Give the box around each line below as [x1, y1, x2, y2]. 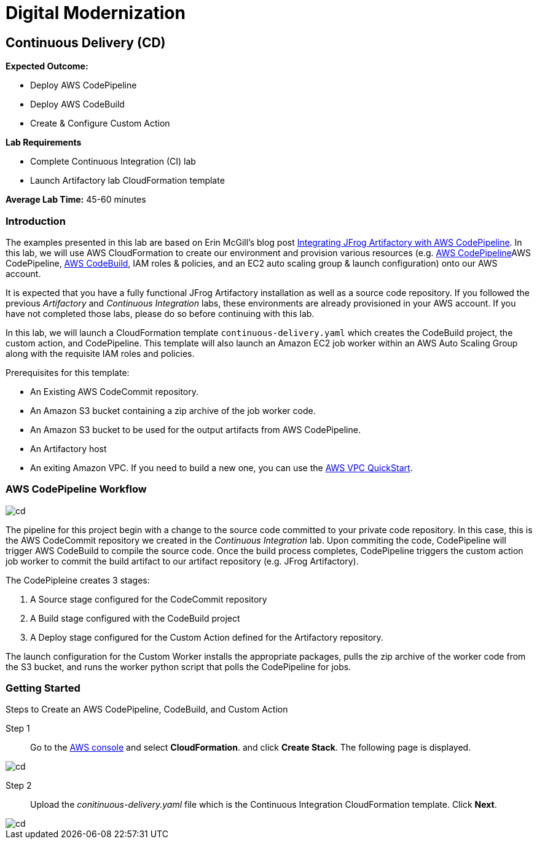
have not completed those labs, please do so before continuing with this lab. [6, 308, 315, 319]
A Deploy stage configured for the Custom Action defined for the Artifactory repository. [30, 631, 383, 643]
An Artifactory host [30, 443, 107, 454]
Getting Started [6, 682, 80, 695]
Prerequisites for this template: [6, 367, 130, 378]
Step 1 [6, 723, 30, 734]
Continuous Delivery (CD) [6, 34, 166, 50]
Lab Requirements [6, 137, 82, 148]
